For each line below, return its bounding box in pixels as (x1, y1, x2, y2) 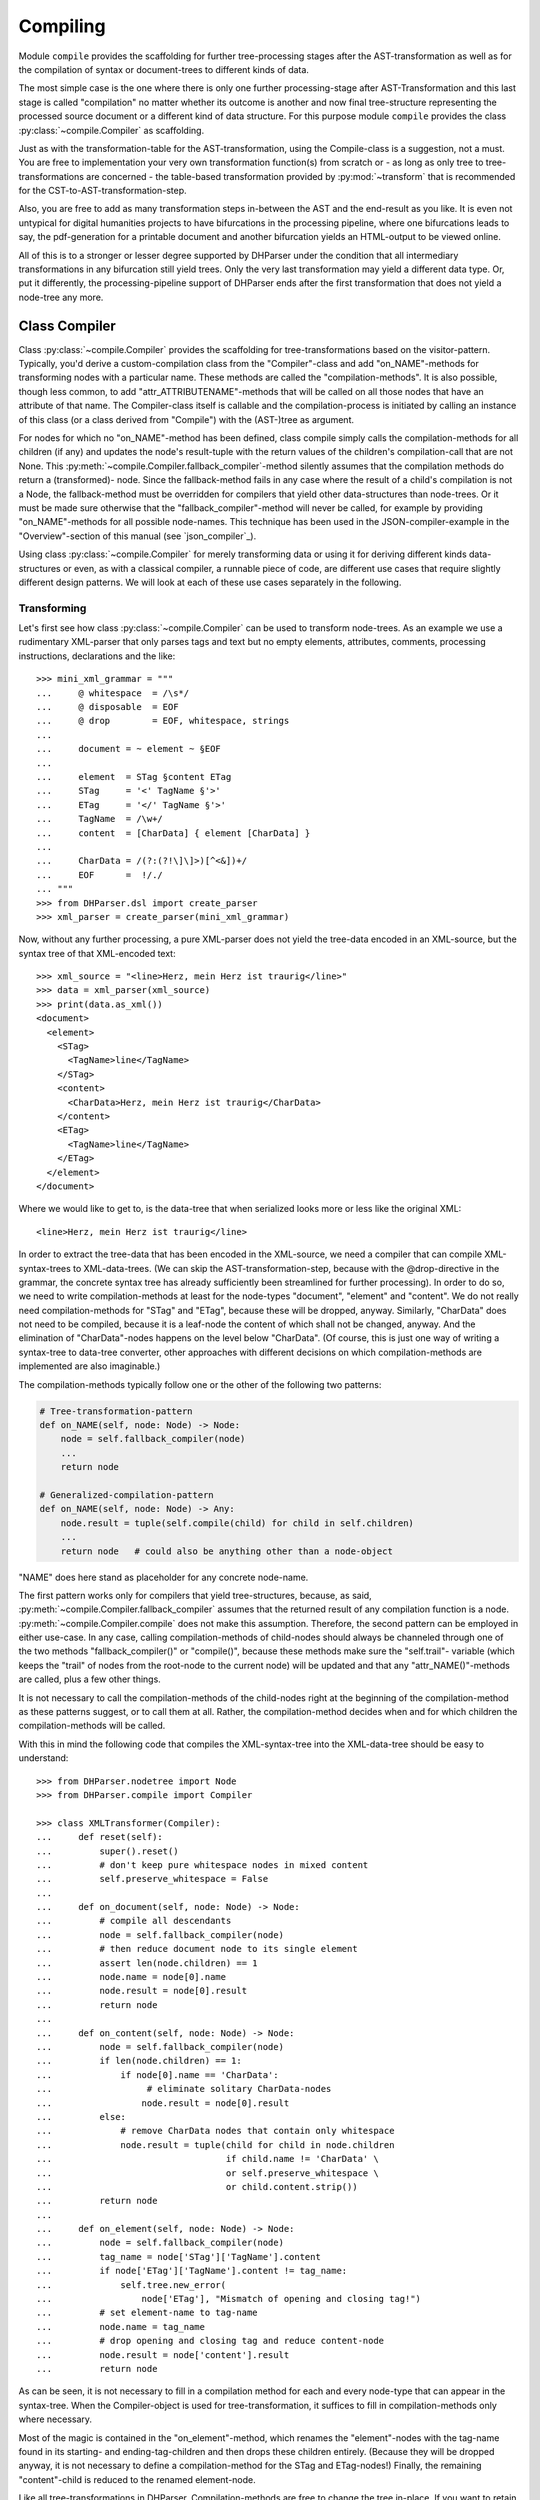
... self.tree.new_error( (36, 2279, 227, 2290)
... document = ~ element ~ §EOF (36, 743, 222, 755)
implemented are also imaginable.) (18, 1360, 161, 1372)
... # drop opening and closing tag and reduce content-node (36, 2335, 385, 2347)
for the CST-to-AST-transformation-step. (18, 185, 187, 197)
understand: (18, 1752, 69, 1764)
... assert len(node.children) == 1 (36, 1957, 259, 1969)
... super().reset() (36, 1845, 179, 1857)
